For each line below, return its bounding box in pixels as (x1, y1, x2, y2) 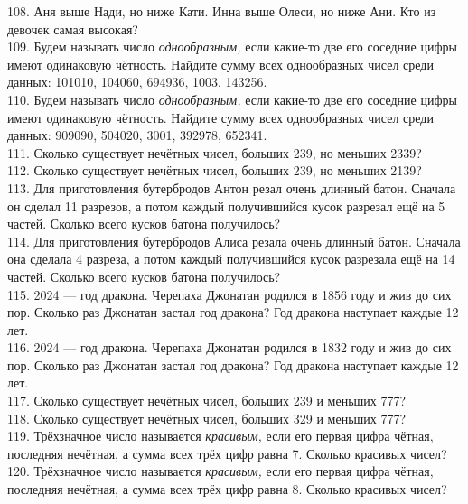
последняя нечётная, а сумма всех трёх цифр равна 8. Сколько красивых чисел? (7, 480, 447, 499)
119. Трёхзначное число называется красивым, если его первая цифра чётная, (7, 426, 434, 445)
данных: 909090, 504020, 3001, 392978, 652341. (7, 126, 267, 145)
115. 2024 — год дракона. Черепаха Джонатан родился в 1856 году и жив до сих (7, 285, 452, 303)
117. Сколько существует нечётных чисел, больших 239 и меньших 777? (7, 391, 407, 410)
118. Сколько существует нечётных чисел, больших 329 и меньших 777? (7, 408, 407, 427)
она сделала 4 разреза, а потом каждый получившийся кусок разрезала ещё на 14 (7, 249, 455, 268)
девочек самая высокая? (7, 19, 138, 38)
